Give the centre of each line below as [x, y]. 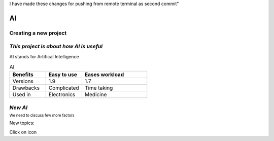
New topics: [22, 123]
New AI [19, 108]
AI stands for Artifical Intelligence [44, 56]
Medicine [96, 95]
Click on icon [23, 132]
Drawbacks [26, 88]
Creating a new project [38, 33]
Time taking [99, 88]
